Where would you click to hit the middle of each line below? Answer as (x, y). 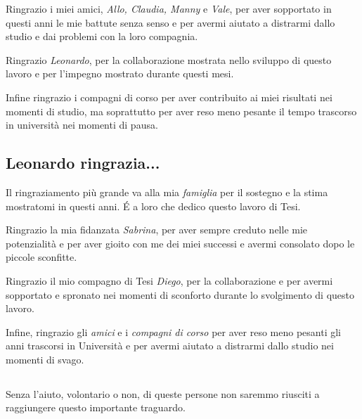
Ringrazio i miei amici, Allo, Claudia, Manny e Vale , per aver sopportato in (169, 8)
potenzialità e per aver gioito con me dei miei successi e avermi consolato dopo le (180, 243)
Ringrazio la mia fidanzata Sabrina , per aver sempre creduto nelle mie (157, 230)
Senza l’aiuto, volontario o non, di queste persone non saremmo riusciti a (163, 393)
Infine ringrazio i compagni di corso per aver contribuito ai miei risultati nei (169, 97)
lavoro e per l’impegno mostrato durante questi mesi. (120, 73)
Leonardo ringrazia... (83, 163)
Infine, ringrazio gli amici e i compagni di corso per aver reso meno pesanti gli (173, 331)
